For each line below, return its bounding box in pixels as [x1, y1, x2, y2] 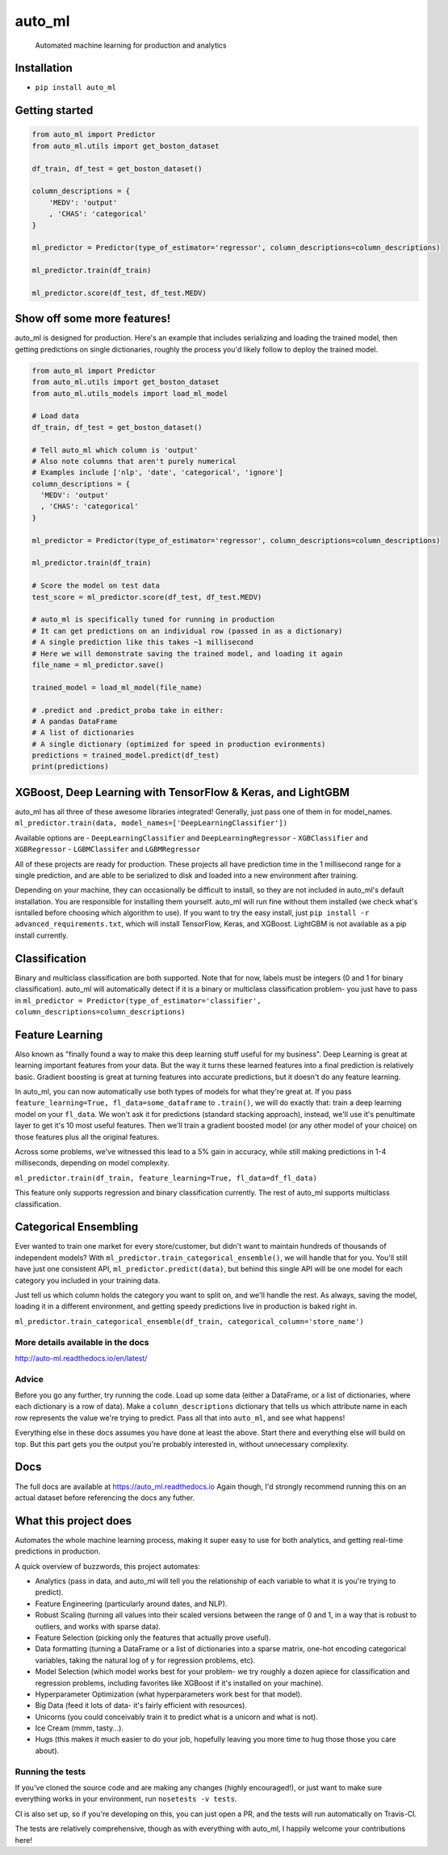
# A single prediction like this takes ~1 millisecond [31, 638, 253, 647]
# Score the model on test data [31, 581, 161, 590]
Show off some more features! [15, 312, 171, 326]
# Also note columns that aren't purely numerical [31, 457, 237, 466]
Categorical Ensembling [15, 1221, 139, 1234]
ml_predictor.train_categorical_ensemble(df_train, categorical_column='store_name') [15, 1317, 365, 1326]
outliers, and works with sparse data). [35, 1621, 161, 1631]
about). [35, 1746, 60, 1756]
